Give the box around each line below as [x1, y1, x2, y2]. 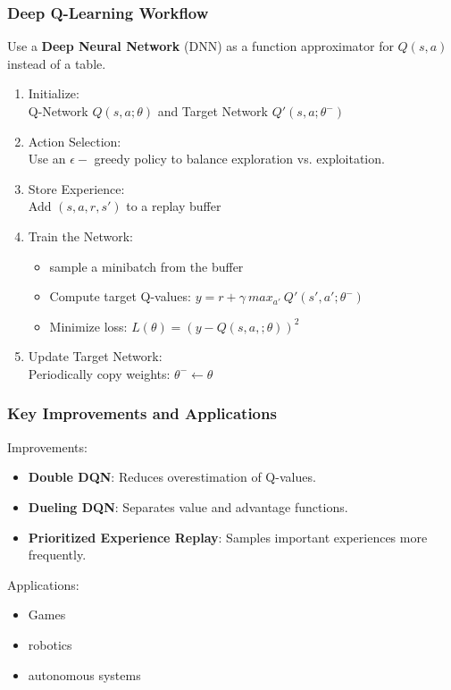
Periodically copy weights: [28, 364, 171, 383]
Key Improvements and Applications [7, 402, 277, 425]
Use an [28, 149, 66, 168]
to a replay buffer [126, 197, 221, 215]
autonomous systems [28, 665, 141, 684]
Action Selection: [28, 131, 121, 150]
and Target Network [157, 102, 268, 120]
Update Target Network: [28, 347, 163, 366]
